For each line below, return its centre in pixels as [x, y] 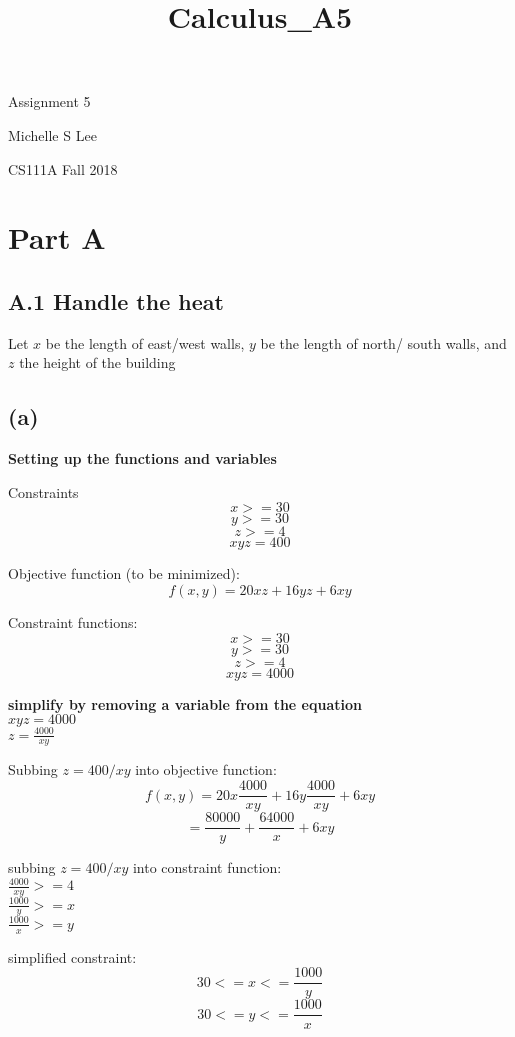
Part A [57, 237]
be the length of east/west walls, [145, 342]
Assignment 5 [49, 101]
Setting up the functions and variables [142, 458]
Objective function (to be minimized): [124, 573]
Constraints [43, 491]
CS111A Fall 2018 [63, 168]
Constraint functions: [73, 621]
